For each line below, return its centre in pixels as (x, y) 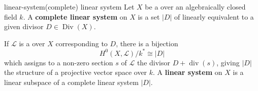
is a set (149, 16)
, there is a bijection (147, 43)
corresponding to (82, 43)
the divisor (153, 62)
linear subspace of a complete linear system (71, 82)
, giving (228, 62)
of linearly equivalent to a (214, 16)
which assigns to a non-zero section (59, 62)
